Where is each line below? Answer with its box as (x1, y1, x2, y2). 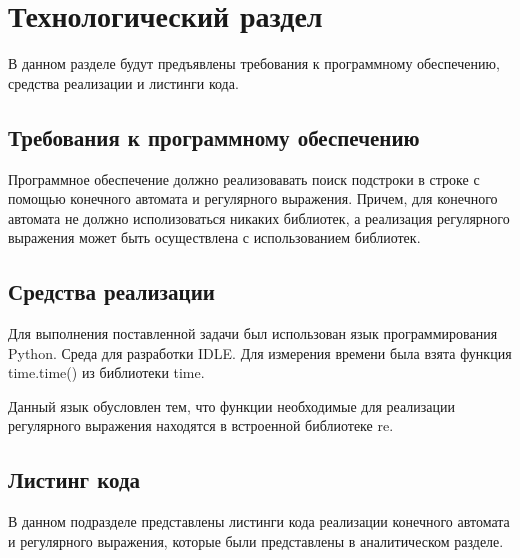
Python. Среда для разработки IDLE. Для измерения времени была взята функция (8, 342, 512, 363)
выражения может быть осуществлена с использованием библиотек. (8, 227, 421, 248)
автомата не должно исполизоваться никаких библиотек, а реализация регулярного (8, 207, 510, 228)
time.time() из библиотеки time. (8, 362, 205, 383)
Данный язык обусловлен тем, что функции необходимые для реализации (8, 395, 456, 416)
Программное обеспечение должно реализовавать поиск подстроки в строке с (8, 168, 480, 189)
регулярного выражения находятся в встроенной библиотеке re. (8, 415, 394, 436)
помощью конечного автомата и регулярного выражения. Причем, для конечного (8, 188, 498, 209)
